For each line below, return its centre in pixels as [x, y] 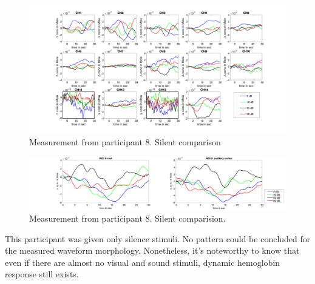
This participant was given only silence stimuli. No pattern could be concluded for [158, 238]
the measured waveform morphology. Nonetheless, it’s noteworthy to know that [152, 250]
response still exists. [42, 274]
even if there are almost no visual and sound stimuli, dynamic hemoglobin [143, 262]
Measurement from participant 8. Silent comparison [125, 141]
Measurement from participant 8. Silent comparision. [127, 218]
